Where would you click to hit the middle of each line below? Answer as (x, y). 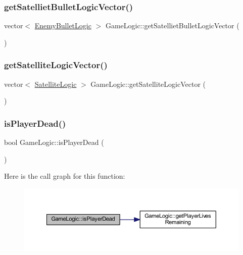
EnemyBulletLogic (63, 25)
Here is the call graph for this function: (65, 176)
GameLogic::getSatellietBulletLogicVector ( (172, 25)
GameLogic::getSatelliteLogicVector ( (148, 84)
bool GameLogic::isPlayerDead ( (54, 142)
